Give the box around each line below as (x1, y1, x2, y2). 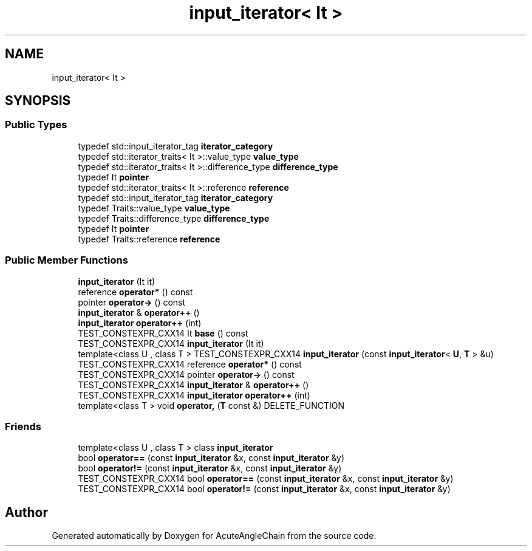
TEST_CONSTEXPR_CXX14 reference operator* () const (78, 358, 302, 369)
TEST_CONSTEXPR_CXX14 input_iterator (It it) (78, 338, 264, 349)
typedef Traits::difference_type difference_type (78, 213, 270, 224)
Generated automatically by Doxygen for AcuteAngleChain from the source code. (52, 530, 377, 541)
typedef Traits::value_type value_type (78, 202, 230, 213)
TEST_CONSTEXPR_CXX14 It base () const (78, 327, 248, 338)
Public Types (5, 118, 67, 131)
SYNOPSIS (5, 93, 71, 109)
